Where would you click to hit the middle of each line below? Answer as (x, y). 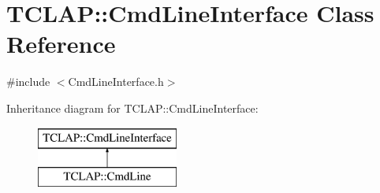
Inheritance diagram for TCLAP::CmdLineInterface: (132, 108)
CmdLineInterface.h (116, 82)
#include (28, 82)
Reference (61, 44)
